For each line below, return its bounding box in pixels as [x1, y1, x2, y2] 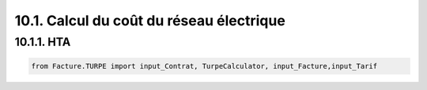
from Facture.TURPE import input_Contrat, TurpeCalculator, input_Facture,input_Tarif [31, 62, 378, 70]
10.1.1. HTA [14, 35, 71, 49]
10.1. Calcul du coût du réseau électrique [14, 12, 286, 29]
